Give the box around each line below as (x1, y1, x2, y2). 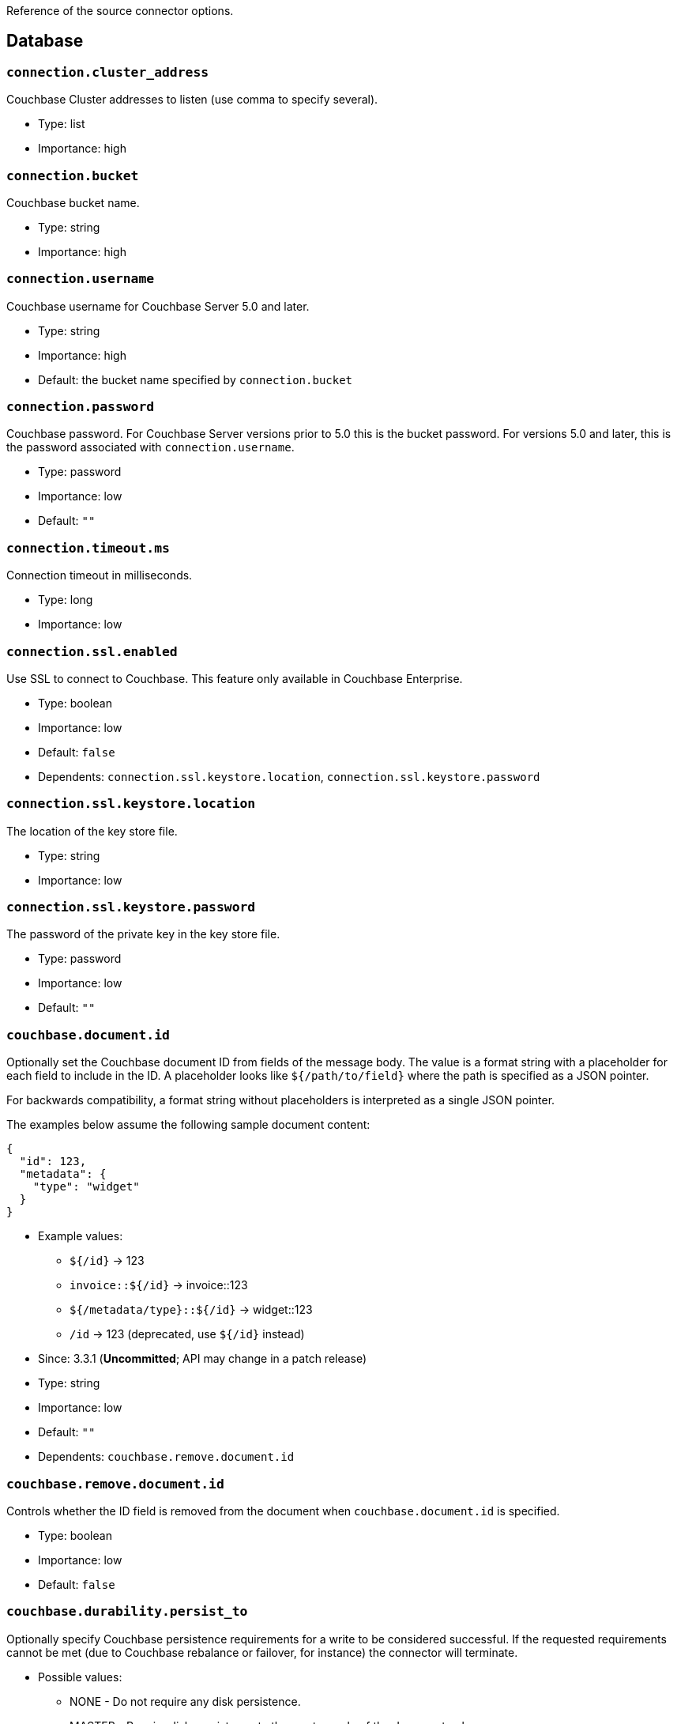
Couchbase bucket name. (6, 195, 140, 209)
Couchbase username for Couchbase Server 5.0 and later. (6, 299, 310, 313)
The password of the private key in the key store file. (6, 927, 280, 941)
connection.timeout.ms (6, 540, 170, 556)
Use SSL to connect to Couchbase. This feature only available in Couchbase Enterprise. (6, 671, 463, 685)
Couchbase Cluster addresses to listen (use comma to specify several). (6, 92, 378, 107)
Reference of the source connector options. (6, 4, 234, 17)
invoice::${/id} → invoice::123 (70, 1278, 248, 1292)
